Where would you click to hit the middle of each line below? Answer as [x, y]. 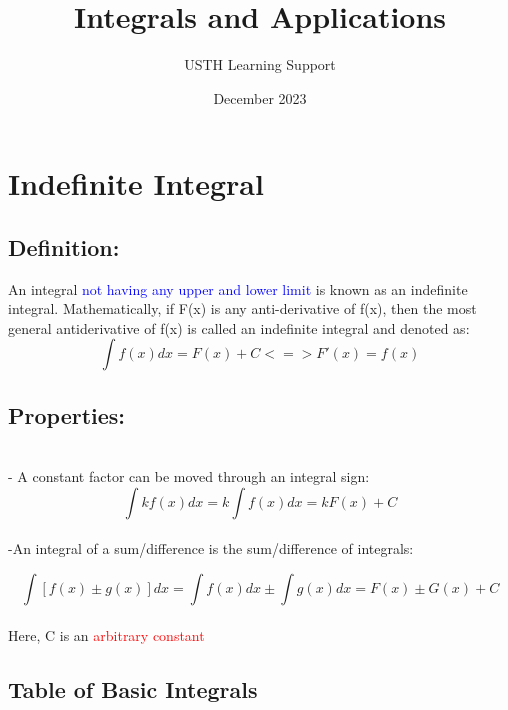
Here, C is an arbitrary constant [106, 634]
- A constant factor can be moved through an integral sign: [189, 476]
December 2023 [260, 97]
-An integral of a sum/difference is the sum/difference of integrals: [211, 548]
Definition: [64, 246]
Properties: [67, 414]
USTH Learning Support [260, 64]
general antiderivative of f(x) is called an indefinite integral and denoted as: [239, 327]
